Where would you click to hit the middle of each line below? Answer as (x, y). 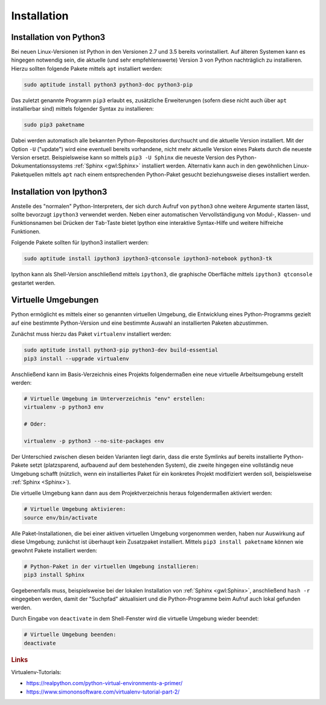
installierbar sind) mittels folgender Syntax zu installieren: (82, 109)
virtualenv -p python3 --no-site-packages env (94, 441)
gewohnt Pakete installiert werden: (54, 550)
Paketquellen (27, 174)
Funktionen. (26, 231)
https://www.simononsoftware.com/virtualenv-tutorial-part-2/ (103, 692)
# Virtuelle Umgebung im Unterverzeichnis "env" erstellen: (115, 398)
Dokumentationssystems (42, 166)
